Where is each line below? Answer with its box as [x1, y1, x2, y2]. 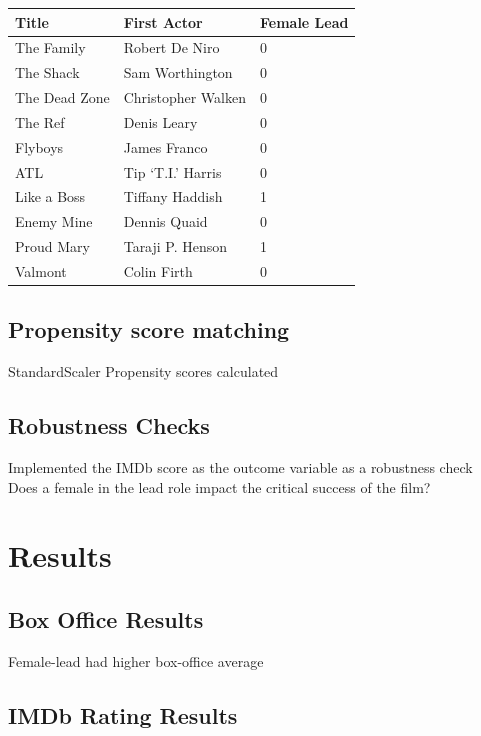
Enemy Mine [15, 211, 93, 232]
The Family [15, 37, 86, 58]
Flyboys [15, 136, 64, 157]
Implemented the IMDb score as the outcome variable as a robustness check [8, 457, 473, 478]
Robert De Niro [123, 37, 220, 58]
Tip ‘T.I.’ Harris [123, 161, 222, 182]
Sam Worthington [123, 62, 233, 83]
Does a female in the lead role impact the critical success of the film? [8, 476, 431, 497]
